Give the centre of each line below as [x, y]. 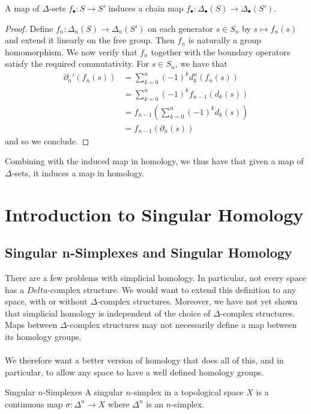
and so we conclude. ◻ [47, 141]
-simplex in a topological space [187, 392]
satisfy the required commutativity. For [77, 63]
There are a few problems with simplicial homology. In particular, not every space [155, 278]
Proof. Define [29, 28]
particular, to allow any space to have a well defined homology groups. [134, 372]
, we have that [201, 63]
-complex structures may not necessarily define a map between [182, 325]
